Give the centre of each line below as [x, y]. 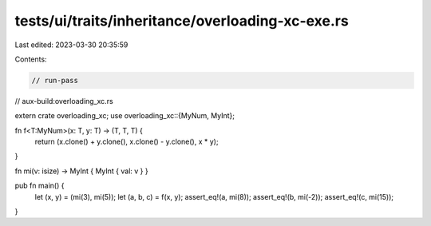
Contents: [31, 59]
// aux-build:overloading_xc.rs [64, 101]
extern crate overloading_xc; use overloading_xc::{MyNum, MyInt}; [125, 116]
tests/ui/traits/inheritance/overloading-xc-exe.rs [182, 21]
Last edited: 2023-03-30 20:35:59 [71, 45]
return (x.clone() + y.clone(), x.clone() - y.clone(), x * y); [127, 142]
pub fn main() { [40, 186]
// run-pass [55, 80]
